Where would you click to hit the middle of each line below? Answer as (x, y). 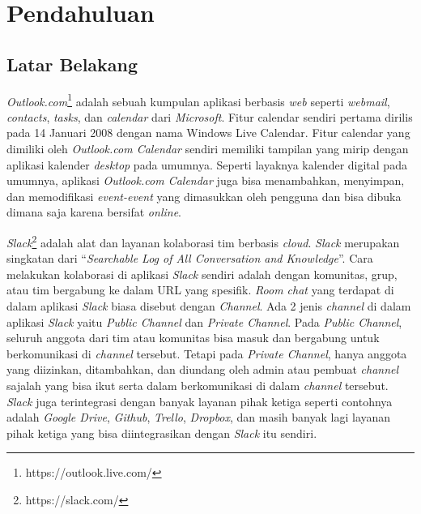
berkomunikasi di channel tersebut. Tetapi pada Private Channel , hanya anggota (207, 353)
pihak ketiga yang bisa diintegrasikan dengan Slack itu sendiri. (162, 433)
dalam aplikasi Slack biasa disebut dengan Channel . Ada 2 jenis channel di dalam (209, 306)
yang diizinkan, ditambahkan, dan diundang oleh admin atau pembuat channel (203, 369)
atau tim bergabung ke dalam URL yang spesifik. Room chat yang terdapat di (200, 290)
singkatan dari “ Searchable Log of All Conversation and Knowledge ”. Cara (190, 258)
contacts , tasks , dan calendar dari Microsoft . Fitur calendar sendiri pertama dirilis (210, 116)
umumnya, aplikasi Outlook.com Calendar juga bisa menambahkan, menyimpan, (206, 180)
